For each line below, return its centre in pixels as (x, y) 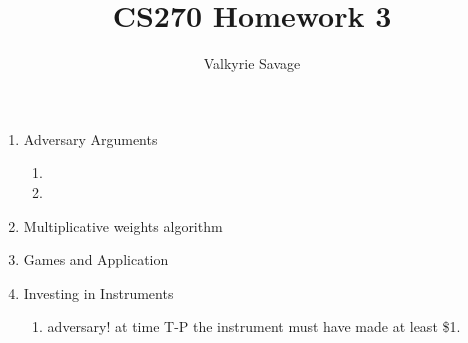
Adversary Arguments (90, 138)
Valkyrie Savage (252, 63)
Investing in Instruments (98, 292)
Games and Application (96, 259)
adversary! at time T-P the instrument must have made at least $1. (254, 326)
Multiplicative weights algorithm (123, 225)
